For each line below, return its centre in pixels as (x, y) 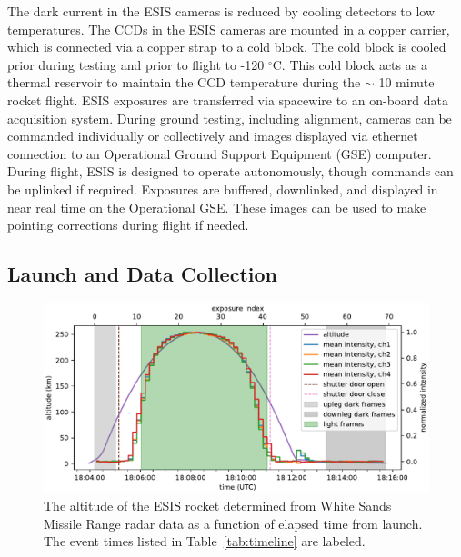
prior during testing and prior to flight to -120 (136, 64)
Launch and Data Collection (142, 274)
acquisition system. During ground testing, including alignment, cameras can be (230, 118)
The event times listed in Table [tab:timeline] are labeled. (205, 541)
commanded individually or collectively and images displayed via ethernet (213, 136)
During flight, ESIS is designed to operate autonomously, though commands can (230, 171)
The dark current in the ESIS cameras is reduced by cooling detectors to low (221, 11)
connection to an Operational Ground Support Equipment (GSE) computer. (220, 153)
